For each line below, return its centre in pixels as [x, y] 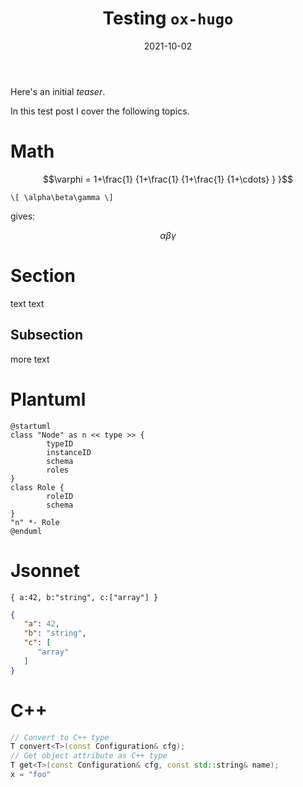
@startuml [31, 426]
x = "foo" [31, 775]
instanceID [69, 452]
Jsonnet [45, 570]
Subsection [47, 335]
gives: [23, 216]
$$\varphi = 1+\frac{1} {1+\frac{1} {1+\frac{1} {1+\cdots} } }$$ [168, 179]
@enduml [26, 531]
